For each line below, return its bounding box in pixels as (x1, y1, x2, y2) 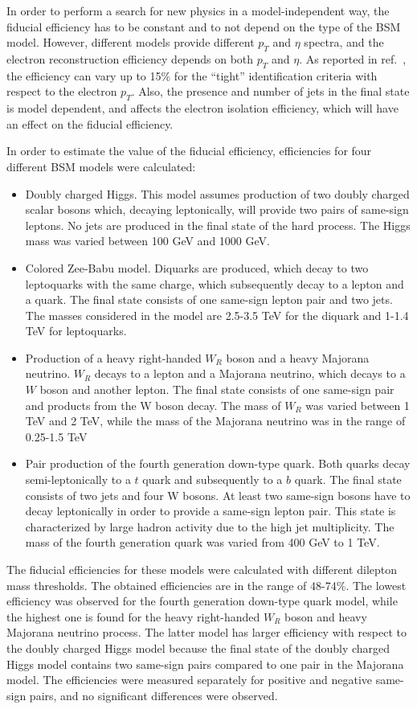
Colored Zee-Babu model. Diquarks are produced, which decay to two (25, 259, 369, 276)
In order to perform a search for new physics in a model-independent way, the (6, 2, 390, 18)
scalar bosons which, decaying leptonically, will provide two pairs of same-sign (25, 201, 409, 218)
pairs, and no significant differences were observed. (29, 686, 278, 703)
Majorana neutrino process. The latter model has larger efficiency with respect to (6, 624, 407, 641)
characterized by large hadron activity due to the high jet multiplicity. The (25, 518, 395, 535)
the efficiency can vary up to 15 (6, 67, 161, 84)
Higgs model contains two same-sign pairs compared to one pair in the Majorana (6, 655, 404, 672)
